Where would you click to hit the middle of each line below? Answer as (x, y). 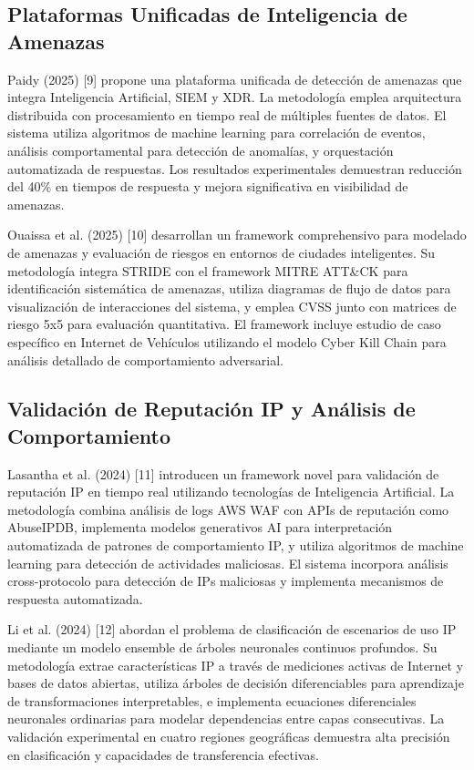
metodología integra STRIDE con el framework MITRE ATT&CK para (208, 270)
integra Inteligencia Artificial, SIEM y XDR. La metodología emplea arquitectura (235, 97)
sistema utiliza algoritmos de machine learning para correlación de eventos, (216, 133)
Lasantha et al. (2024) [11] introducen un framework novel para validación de (223, 473)
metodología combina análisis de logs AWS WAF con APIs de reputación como (228, 509)
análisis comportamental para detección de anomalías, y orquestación (201, 150)
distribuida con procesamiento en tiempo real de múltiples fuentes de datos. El (227, 114)
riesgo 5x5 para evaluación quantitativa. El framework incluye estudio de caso (224, 324)
